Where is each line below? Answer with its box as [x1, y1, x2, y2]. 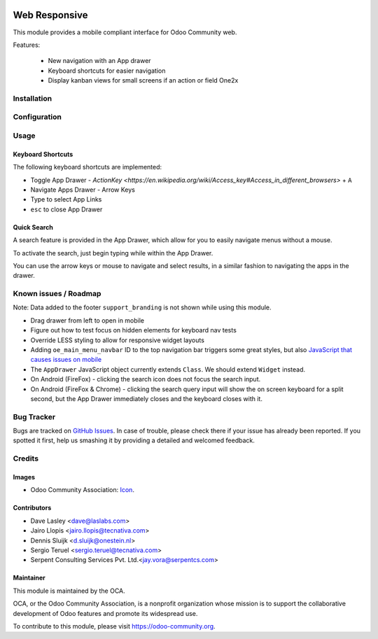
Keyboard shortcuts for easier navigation [48, 66, 166, 75]
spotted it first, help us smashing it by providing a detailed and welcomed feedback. [13, 436, 255, 444]
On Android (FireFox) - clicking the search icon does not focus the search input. [30, 375, 261, 384]
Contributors [13, 504, 52, 512]
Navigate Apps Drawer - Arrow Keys [30, 185, 136, 194]
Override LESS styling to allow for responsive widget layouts [30, 336, 204, 344]
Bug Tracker [13, 412, 56, 421]
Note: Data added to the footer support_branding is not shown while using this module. [13, 303, 272, 311]
